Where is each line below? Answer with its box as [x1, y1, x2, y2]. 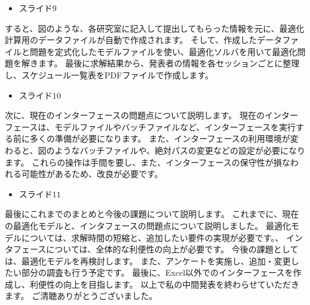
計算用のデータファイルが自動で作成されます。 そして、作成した [5, 33, 257, 46]
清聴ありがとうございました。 [40, 289, 158, 302]
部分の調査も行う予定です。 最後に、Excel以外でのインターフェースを [21, 266, 293, 279]
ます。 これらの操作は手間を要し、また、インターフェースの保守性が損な [5, 155, 290, 168]
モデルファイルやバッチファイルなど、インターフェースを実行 [54, 120, 296, 133]
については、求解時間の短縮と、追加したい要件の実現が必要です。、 [21, 231, 284, 243]
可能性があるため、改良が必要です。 [21, 167, 163, 180]
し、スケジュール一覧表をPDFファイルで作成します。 [5, 68, 213, 81]
